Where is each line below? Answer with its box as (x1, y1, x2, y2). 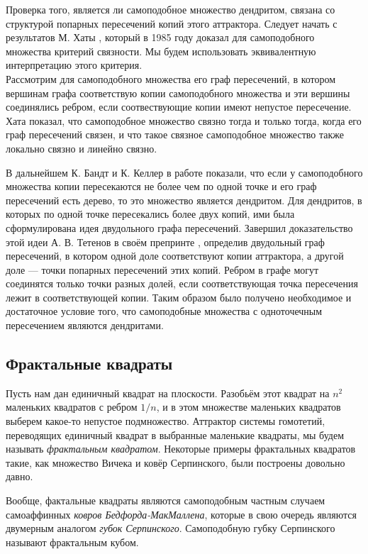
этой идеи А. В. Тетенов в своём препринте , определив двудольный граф (6, 234, 325, 249)
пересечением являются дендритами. (6, 318, 164, 333)
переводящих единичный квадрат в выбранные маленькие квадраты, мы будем (6, 427, 345, 442)
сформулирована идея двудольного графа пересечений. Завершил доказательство (6, 220, 353, 235)
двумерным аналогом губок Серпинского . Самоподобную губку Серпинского (6, 521, 335, 536)
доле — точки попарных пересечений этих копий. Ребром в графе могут (6, 262, 319, 277)
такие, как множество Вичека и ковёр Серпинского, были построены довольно (6, 455, 345, 470)
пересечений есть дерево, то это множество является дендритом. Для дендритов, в (6, 192, 362, 207)
